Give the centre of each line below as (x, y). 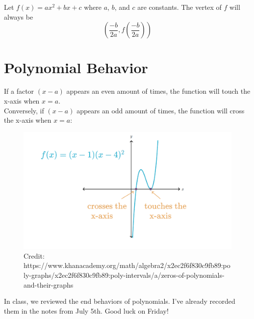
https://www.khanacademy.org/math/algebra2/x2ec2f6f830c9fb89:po (127, 265)
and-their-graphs (49, 284)
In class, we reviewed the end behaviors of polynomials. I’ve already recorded (120, 301)
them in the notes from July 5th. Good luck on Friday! (86, 310)
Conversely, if (24, 110)
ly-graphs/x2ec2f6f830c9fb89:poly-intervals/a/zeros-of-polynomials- (124, 275)
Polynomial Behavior (76, 67)
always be (19, 16)
